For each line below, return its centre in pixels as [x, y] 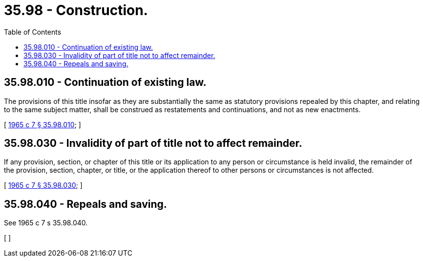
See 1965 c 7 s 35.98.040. [46, 223]
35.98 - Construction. [76, 10]
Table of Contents [33, 32]
